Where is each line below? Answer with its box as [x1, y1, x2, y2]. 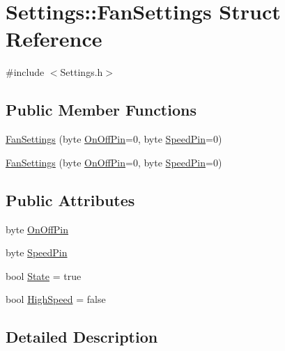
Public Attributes [6, 189, 135, 210]
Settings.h [60, 65, 103, 79]
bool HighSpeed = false [6, 292, 106, 306]
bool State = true [6, 268, 82, 283]
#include [6, 65, 45, 79]
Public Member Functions [6, 99, 197, 120]
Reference [6, 24, 102, 53]
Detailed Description [6, 326, 158, 348]
